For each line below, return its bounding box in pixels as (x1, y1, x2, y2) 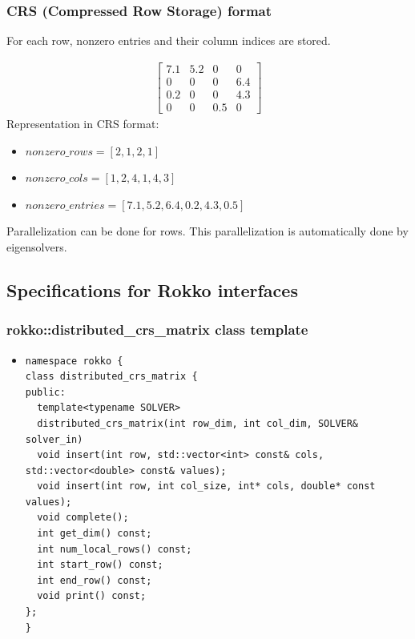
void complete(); (37, 512, 129, 524)
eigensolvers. (6, 238, 67, 255)
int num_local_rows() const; (37, 543, 192, 555)
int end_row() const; (37, 574, 152, 586)
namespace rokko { (25, 355, 123, 367)
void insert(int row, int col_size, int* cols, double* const (37, 480, 376, 492)
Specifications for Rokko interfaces (6, 277, 298, 302)
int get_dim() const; (37, 528, 152, 540)
